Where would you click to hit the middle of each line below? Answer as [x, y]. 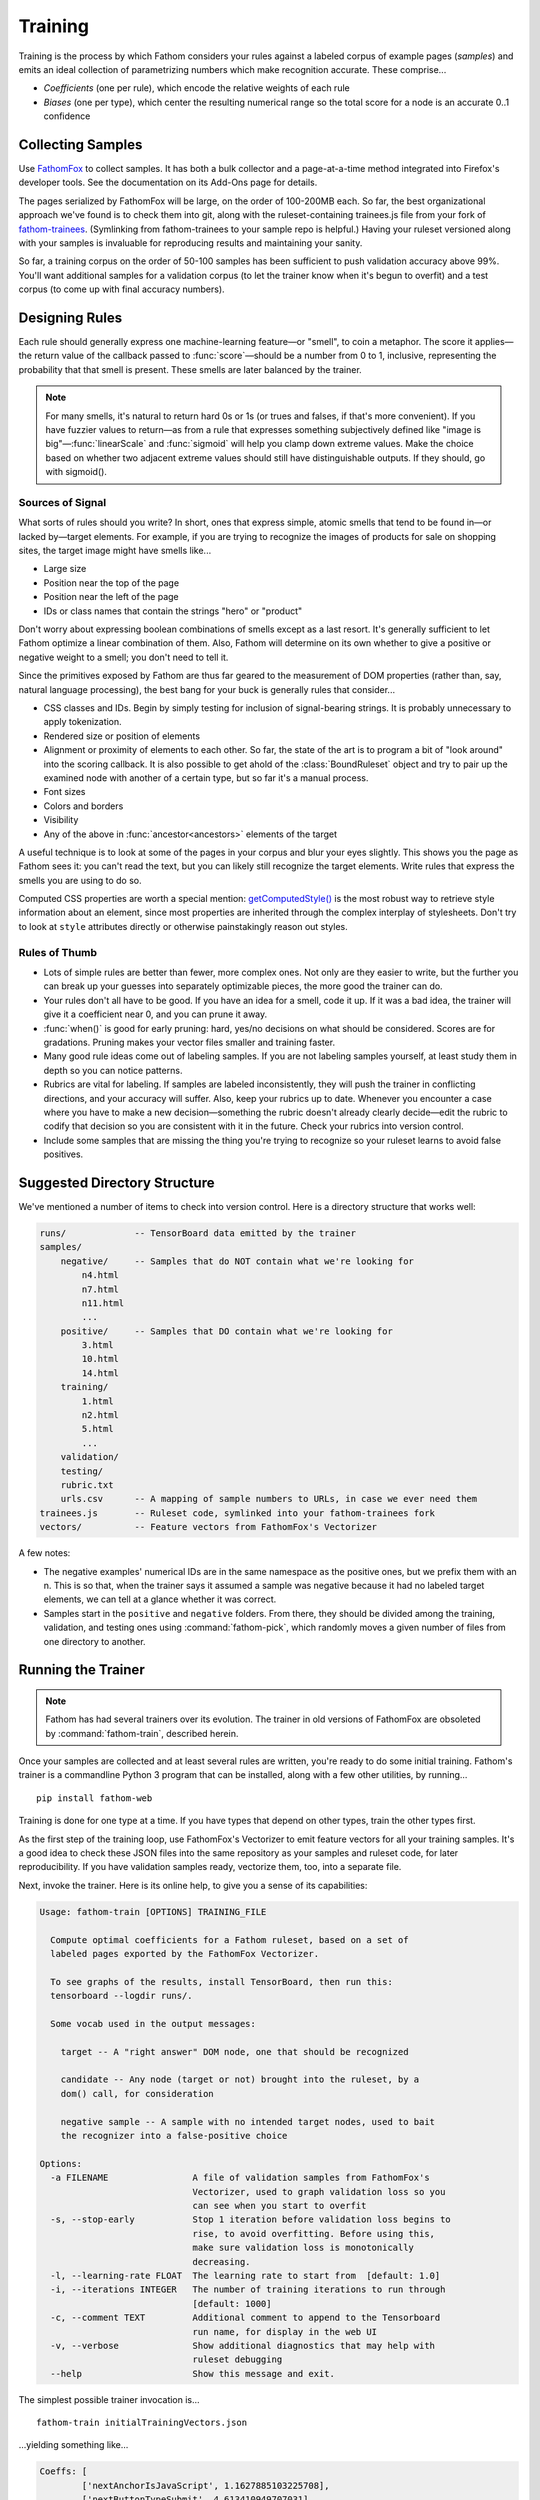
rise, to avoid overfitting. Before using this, [313, 2233]
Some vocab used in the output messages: [153, 2023]
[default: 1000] [232, 2303]
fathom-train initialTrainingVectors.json [142, 2423]
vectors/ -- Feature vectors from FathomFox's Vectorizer [208, 1527]
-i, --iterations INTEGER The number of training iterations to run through [248, 2289]
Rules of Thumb [58, 952]
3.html [97, 1345]
